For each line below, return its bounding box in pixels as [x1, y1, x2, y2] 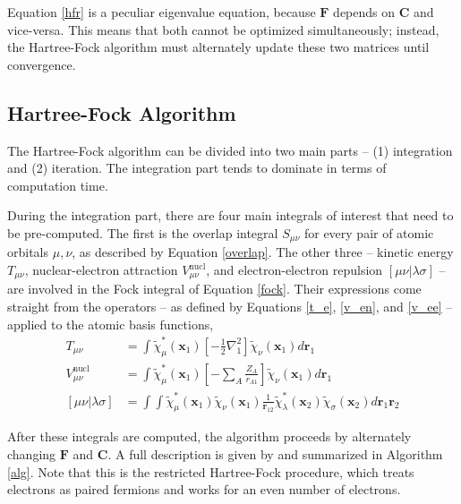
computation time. [7, 175, 108, 194]
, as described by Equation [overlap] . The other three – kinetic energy [72, 243, 454, 261]
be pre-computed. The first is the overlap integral [7, 223, 278, 242]
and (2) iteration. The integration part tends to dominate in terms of [7, 158, 387, 177]
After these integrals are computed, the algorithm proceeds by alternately [7, 427, 412, 446]
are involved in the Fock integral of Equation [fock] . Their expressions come [7, 279, 422, 298]
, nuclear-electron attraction [24, 261, 178, 278]
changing [7, 444, 56, 463]
